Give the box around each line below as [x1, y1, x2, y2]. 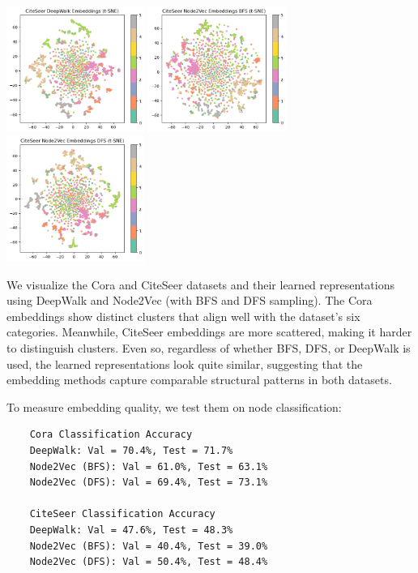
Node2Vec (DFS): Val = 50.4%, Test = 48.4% [29, 556, 268, 568]
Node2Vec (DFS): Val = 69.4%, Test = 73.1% [29, 477, 268, 489]
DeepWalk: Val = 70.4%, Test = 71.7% [29, 444, 233, 456]
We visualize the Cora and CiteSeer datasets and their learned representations [6, 276, 395, 293]
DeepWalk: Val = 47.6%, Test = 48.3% [29, 524, 233, 536]
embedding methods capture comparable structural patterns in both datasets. [6, 371, 392, 388]
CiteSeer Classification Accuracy [29, 508, 215, 520]
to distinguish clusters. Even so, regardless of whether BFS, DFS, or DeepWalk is [6, 339, 411, 356]
